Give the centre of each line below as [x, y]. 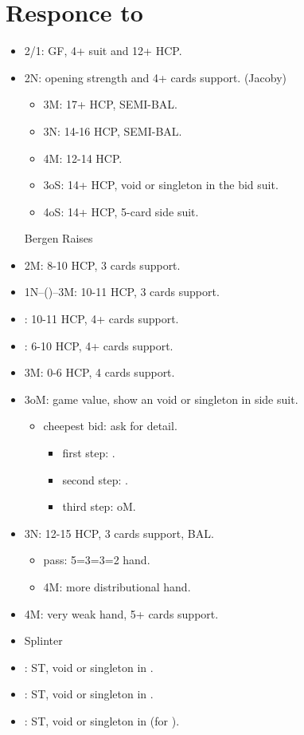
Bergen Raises [58, 238]
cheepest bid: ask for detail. [110, 426]
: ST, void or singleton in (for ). [102, 720]
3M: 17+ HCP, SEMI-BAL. [110, 104]
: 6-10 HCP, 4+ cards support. [99, 345]
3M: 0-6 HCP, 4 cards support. [99, 372]
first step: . [89, 453]
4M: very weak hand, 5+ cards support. [121, 613]
